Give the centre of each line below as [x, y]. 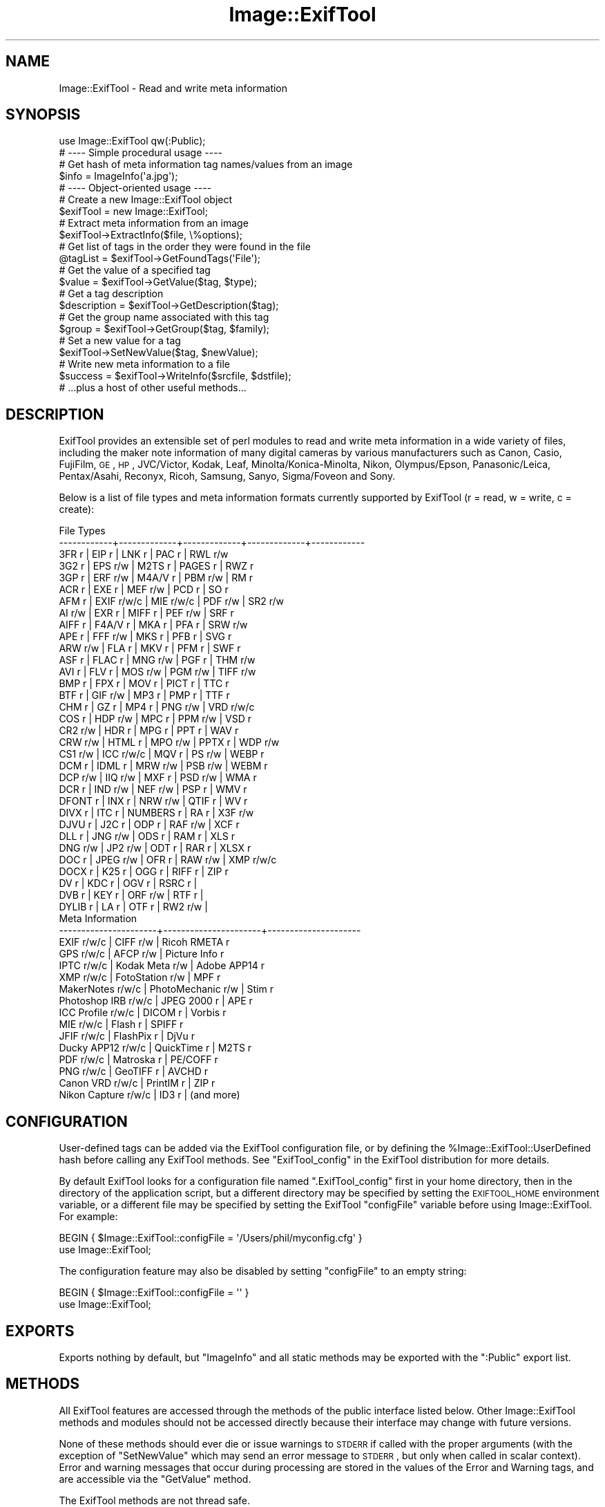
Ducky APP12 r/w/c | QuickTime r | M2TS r [155, 1048]
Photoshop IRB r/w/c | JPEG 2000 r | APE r [156, 1001]
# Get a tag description [111, 294]
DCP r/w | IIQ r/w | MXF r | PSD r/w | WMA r [158, 778]
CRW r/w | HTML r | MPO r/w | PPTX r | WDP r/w [169, 742]
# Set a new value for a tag [120, 341]
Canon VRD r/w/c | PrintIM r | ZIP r [137, 1083]
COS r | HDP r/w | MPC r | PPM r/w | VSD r [155, 719]
